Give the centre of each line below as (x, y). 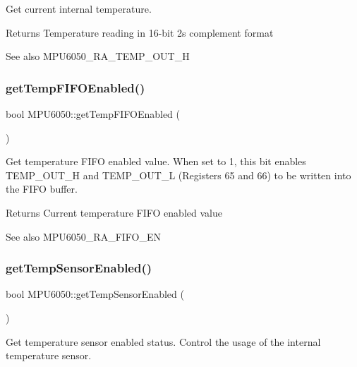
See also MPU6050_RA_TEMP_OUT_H (98, 56)
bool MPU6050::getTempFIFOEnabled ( (93, 114)
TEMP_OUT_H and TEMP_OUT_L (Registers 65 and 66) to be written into (178, 175)
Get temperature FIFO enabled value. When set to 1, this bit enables (156, 161)
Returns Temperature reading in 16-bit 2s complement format (140, 32)
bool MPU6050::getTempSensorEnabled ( (95, 294)
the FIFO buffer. (42, 189)
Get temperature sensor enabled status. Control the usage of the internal (163, 341)
